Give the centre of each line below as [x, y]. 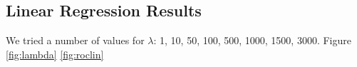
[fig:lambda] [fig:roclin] [55, 54]
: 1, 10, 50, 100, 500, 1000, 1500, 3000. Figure [252, 40]
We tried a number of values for [75, 40]
